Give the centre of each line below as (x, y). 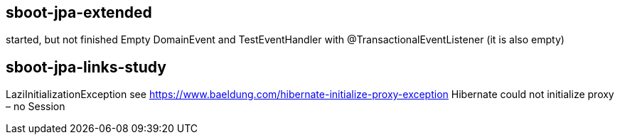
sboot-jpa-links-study (86, 67)
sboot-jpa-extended (79, 12)
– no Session (36, 107)
